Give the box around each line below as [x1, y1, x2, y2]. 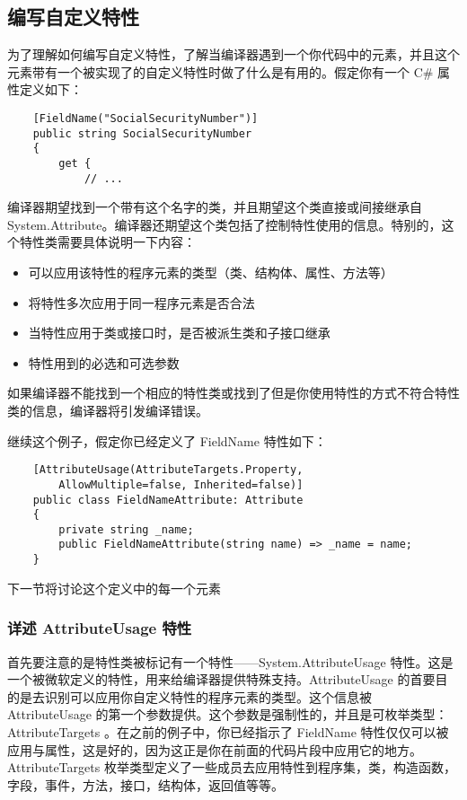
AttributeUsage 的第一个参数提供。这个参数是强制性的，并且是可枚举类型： [7, 705, 448, 724]
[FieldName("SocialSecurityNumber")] [32, 111, 259, 125]
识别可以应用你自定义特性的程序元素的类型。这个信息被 [44, 687, 372, 706]
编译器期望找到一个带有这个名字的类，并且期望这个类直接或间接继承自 [7, 198, 422, 216]
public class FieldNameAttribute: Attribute [32, 493, 304, 506]
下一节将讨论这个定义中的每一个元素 [7, 578, 221, 597]
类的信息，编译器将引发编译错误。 [7, 401, 208, 420]
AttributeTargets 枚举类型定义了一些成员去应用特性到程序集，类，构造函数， [7, 758, 456, 777]
